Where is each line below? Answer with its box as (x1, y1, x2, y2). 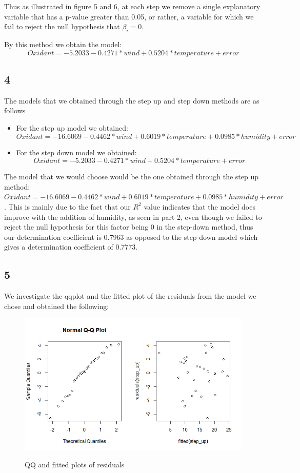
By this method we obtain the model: (4, 38, 122, 49)
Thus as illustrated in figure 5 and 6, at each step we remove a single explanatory (4, 1, 261, 11)
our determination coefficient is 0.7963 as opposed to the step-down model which (4, 231, 258, 242)
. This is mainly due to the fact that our (4, 201, 131, 212)
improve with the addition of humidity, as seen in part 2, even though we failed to (4, 211, 262, 222)
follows (4, 105, 26, 116)
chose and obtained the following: (4, 300, 109, 311)
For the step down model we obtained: (16, 147, 137, 157)
